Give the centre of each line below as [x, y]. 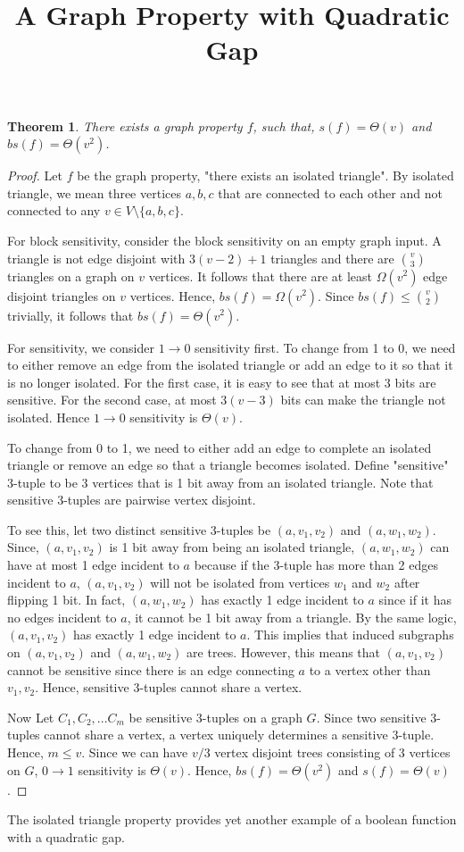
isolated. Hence [49, 417]
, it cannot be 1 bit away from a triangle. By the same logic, [292, 617]
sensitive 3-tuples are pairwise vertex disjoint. [132, 500]
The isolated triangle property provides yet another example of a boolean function [232, 819]
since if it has [415, 600]
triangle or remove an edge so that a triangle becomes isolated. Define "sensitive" [228, 465]
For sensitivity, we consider [81, 347]
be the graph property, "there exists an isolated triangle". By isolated [265, 175]
